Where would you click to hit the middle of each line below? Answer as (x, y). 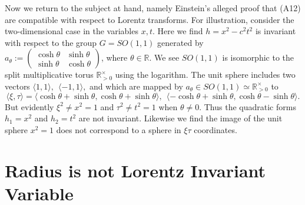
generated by (180, 42)
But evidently (29, 106)
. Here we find (178, 31)
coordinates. (216, 129)
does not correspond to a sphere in (119, 129)
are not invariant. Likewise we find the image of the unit (180, 118)
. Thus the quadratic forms (248, 106)
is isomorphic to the (258, 57)
